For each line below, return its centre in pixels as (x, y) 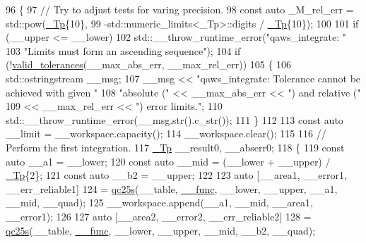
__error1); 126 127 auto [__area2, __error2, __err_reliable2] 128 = (159, 216)
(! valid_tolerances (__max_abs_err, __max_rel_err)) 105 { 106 (149, 64)
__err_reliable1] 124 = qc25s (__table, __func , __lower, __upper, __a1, (172, 188)
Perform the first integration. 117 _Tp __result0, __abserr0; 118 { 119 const (175, 147)
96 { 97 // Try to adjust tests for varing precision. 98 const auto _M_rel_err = (180, 9)
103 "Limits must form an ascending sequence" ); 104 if (123, 50)
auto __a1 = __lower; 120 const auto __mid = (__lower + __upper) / (168, 161)
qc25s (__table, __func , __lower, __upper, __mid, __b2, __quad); (161, 230)
